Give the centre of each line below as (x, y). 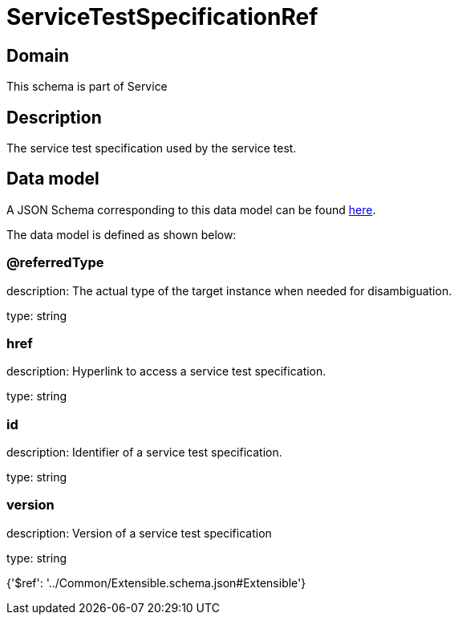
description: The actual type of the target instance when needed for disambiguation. (229, 290)
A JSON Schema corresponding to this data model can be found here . (191, 209)
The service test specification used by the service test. (152, 148)
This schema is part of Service (87, 87)
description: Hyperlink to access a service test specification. (166, 371)
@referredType (55, 263)
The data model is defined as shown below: (122, 234)
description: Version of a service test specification (139, 533)
